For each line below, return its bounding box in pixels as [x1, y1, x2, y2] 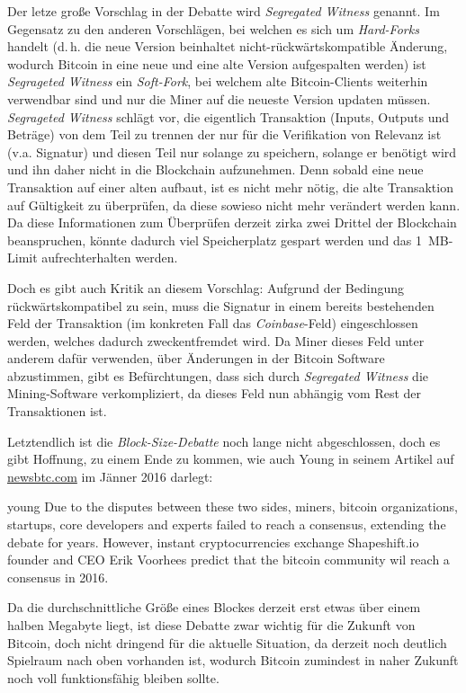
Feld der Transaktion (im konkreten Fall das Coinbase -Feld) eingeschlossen [7, 314, 418, 333]
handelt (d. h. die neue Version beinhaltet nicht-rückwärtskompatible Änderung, [7, 37, 448, 56]
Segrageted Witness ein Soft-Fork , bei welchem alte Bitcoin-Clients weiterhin [7, 72, 428, 91]
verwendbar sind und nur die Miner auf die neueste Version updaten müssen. [7, 89, 431, 108]
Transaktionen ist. [7, 402, 107, 421]
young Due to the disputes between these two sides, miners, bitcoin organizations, [7, 497, 458, 516]
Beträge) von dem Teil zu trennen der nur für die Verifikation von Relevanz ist [7, 125, 442, 144]
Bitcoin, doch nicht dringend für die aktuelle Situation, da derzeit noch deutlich [7, 633, 447, 652]
